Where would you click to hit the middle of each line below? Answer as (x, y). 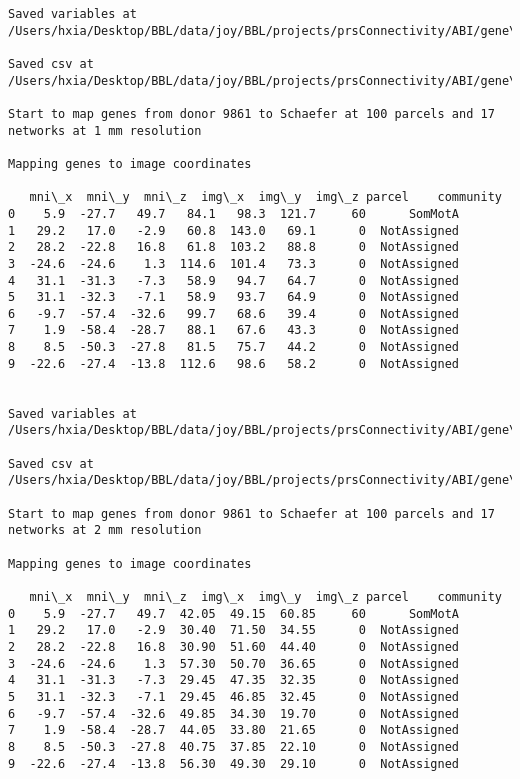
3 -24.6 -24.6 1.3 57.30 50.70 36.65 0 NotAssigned (234, 663)
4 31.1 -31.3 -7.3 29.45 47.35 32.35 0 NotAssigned (234, 680)
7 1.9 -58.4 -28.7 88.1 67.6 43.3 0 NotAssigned (234, 330)
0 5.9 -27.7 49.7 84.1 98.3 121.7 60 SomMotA (234, 213)
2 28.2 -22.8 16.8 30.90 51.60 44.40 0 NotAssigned (234, 646)
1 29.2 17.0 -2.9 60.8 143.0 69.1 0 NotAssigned (234, 230)
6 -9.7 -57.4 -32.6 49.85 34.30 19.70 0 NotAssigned (234, 713)
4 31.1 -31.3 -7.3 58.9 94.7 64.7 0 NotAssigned (234, 280)
